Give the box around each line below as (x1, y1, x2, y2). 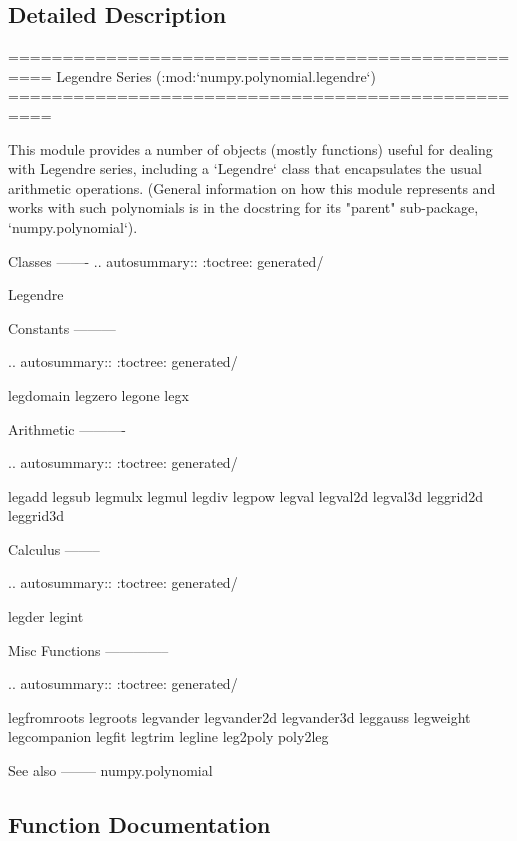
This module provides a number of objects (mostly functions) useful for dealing (8, 138, 493, 159)
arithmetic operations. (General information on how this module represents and (8, 177, 496, 198)
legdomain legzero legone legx (8, 384, 189, 405)
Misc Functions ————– (8, 639, 169, 660)
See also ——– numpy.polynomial (8, 760, 213, 781)
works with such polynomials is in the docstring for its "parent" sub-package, (8, 197, 479, 218)
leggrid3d (8, 505, 65, 526)
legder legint (8, 606, 84, 627)
